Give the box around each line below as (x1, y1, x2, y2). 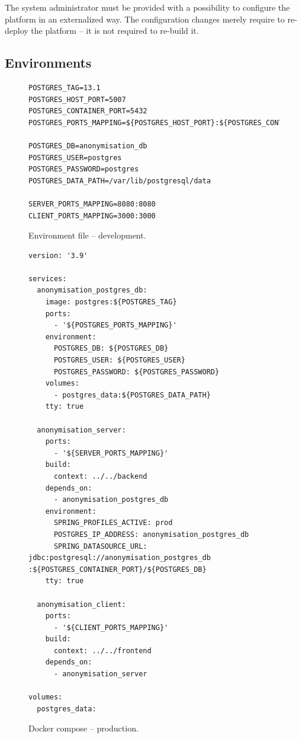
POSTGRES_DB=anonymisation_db (28, 141, 147, 150)
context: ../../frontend (53, 646, 152, 655)
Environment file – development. (28, 229, 146, 241)
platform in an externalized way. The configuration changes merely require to (5, 12, 285, 25)
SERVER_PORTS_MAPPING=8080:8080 (28, 199, 156, 208)
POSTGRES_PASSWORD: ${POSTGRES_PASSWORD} (53, 367, 220, 376)
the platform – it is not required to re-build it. (31, 24, 199, 37)
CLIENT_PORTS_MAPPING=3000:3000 (28, 211, 156, 220)
